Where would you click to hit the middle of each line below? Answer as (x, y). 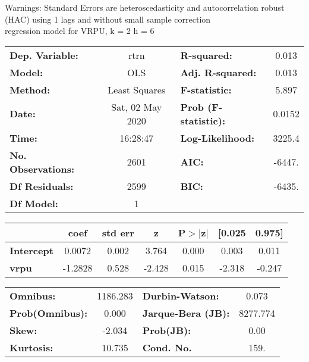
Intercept (31, 250)
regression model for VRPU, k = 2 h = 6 (80, 31)
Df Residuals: (42, 186)
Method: (30, 89)
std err (118, 232)
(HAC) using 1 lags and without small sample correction (108, 19)
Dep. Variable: (44, 55)
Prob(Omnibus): (49, 313)
